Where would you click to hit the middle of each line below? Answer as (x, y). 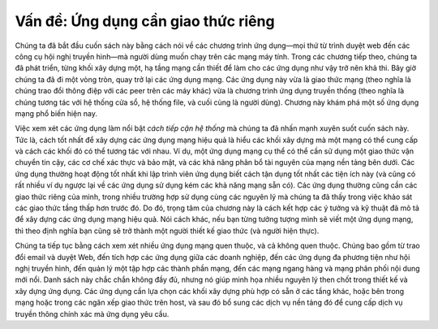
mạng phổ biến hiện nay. (56, 113)
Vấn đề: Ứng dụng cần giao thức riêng (145, 21)
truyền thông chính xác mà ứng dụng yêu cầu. (92, 314)
